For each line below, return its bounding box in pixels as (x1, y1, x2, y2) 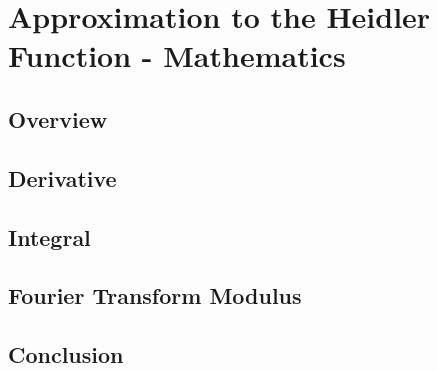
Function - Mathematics (8, 35, 346, 76)
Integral (8, 221, 91, 252)
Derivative (8, 162, 117, 193)
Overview (8, 103, 108, 134)
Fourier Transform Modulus (8, 280, 302, 311)
